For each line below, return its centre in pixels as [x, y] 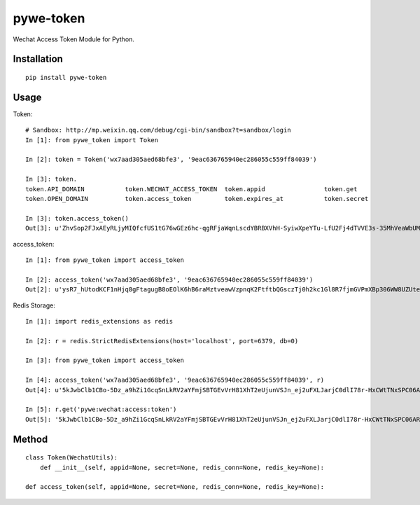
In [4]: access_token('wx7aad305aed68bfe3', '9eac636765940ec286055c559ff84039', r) [175, 380]
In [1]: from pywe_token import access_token [105, 260]
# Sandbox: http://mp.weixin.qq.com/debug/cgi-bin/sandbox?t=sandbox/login [158, 130]
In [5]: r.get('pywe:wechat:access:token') [101, 409]
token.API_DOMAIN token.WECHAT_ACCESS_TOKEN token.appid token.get [191, 189]
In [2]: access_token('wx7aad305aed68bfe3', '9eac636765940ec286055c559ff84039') [169, 279]
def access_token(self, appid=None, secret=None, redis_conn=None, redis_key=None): [175, 487]
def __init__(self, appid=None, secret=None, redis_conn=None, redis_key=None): [182, 467]
